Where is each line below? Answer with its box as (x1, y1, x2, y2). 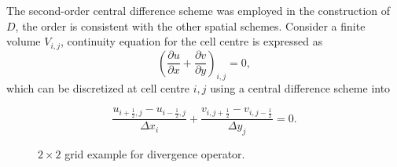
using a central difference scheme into (210, 80, 391, 96)
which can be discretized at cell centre (6, 80, 190, 96)
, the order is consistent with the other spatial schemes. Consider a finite (15, 17, 366, 34)
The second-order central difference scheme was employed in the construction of (6, 2, 391, 18)
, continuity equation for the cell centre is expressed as (61, 33, 323, 49)
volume (6, 33, 41, 49)
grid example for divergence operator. (64, 146, 245, 162)
